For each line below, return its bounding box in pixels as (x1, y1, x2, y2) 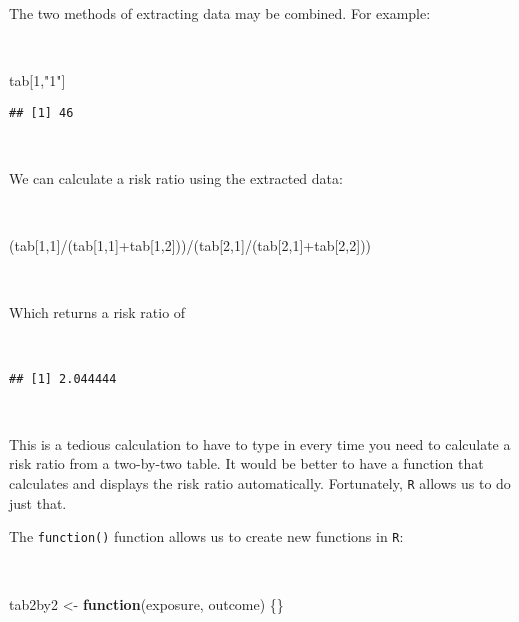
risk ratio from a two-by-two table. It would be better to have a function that (9, 453, 484, 474)
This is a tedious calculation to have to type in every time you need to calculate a (9, 433, 511, 454)
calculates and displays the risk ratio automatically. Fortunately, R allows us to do (9, 473, 511, 494)
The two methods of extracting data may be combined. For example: (9, 3, 431, 23)
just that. (9, 492, 67, 513)
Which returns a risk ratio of (9, 302, 186, 323)
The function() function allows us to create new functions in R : (9, 526, 404, 547)
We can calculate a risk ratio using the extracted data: (9, 168, 343, 189)
